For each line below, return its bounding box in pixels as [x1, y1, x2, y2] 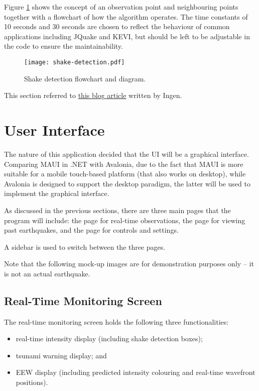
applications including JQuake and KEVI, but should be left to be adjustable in [4, 31, 250, 41]
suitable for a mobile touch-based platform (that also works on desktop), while [4, 168, 246, 179]
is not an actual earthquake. [4, 268, 90, 278]
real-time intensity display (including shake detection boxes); [16, 333, 203, 344]
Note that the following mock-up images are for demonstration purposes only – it [4, 258, 254, 269]
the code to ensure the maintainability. [4, 41, 123, 51]
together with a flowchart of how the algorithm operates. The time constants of [4, 11, 248, 22]
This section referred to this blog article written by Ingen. [4, 90, 182, 101]
